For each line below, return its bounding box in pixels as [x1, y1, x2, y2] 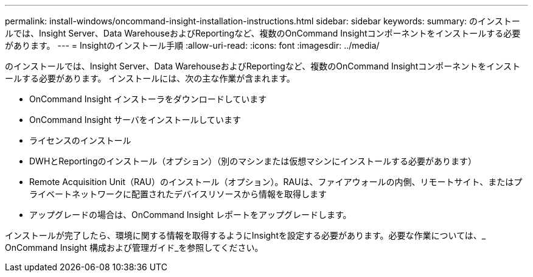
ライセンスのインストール [29, 135, 131, 146]
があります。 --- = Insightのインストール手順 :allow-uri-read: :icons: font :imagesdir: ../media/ [5, 40, 380, 51]
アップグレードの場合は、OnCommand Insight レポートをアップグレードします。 [29, 209, 352, 220]
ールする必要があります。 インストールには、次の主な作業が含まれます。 [5, 73, 295, 83]
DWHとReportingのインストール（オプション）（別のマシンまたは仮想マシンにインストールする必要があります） [29, 156, 476, 166]
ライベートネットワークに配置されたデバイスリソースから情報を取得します [29, 189, 327, 199]
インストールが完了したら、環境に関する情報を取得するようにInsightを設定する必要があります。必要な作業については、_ [5, 230, 486, 240]
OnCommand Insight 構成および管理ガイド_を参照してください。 [5, 242, 263, 253]
